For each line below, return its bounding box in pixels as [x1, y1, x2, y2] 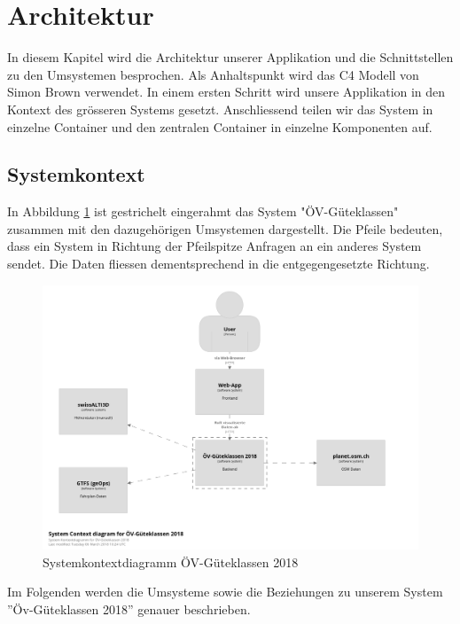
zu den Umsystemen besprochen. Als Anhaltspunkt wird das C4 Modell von [7, 65, 419, 83]
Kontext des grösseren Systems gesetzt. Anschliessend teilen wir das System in [7, 99, 433, 118]
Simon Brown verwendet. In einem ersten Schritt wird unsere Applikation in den [7, 82, 446, 101]
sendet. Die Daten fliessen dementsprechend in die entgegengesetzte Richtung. [7, 254, 430, 273]
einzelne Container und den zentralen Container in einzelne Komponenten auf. [7, 117, 433, 136]
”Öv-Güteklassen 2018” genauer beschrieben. [7, 599, 251, 618]
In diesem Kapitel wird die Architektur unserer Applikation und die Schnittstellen [7, 48, 454, 66]
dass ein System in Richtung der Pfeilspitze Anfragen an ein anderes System [7, 237, 422, 255]
